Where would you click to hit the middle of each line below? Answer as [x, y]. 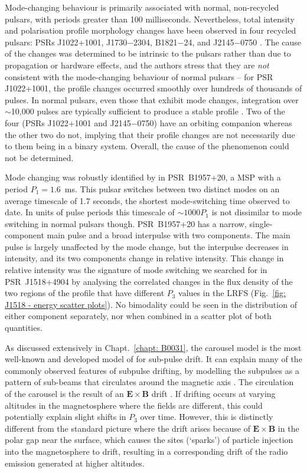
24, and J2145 [209, 42]
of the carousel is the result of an [64, 393]
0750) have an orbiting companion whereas [215, 122]
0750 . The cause [271, 42]
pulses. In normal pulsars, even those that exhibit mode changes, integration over [152, 99]
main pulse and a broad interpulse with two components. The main [169, 235]
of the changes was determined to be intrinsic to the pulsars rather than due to [148, 53]
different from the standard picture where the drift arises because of [128, 428]
